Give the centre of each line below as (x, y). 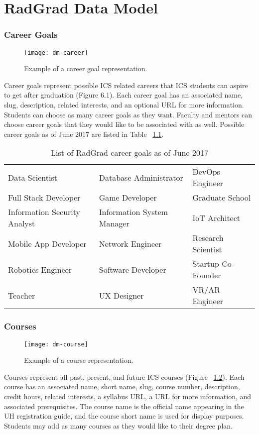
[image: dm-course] (56, 344)
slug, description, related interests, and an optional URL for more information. (124, 105)
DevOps (206, 172)
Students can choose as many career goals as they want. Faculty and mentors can (128, 114)
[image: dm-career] (56, 53)
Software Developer (132, 269)
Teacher (22, 295)
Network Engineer (130, 243)
